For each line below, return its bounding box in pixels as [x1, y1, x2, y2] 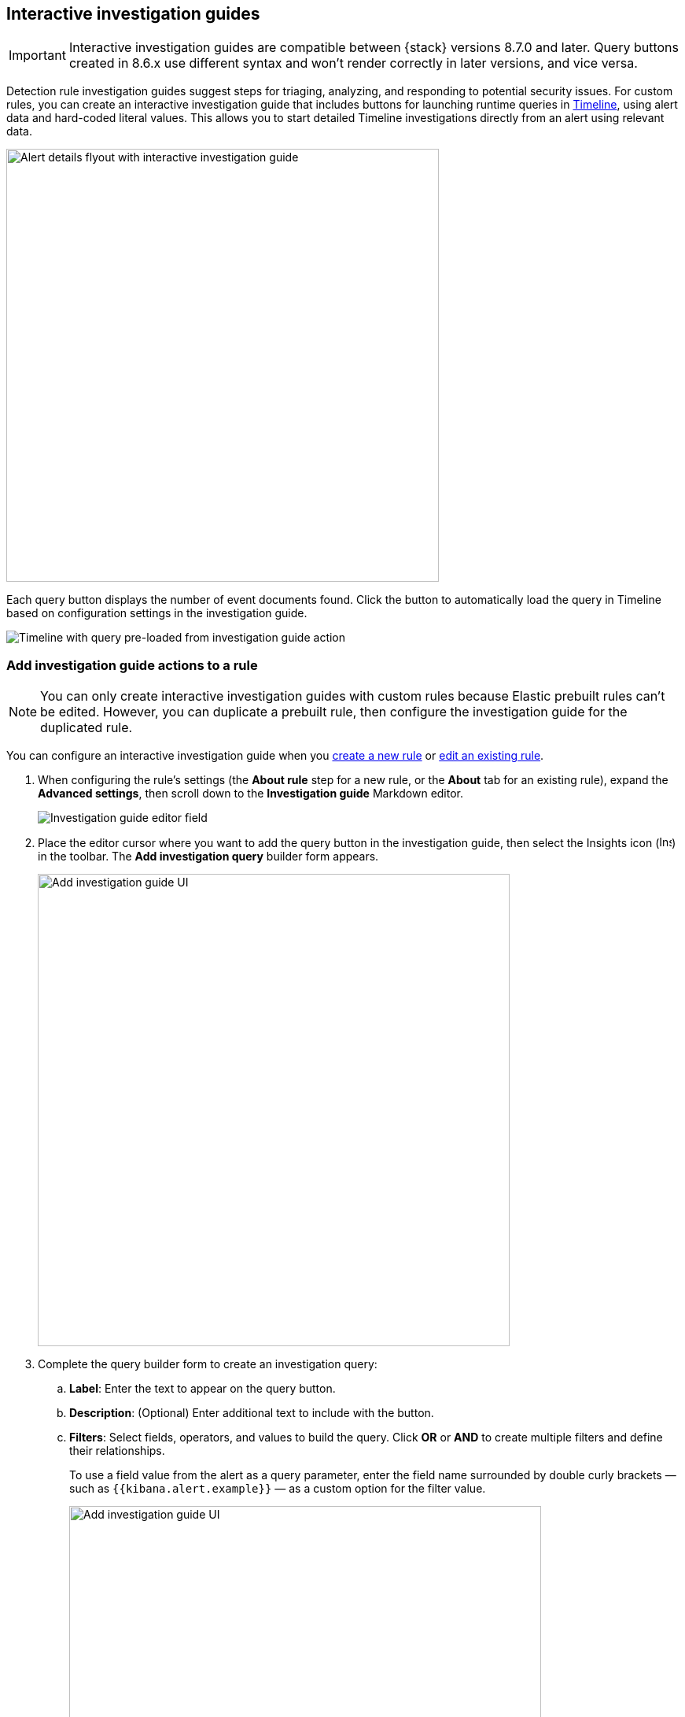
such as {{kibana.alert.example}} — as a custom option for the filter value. [69, 1482, 486, 1496]
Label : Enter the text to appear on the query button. [69, 1382, 336, 1396]
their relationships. [69, 1444, 165, 1458]
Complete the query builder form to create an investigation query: [38, 1357, 377, 1371]
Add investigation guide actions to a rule [6, 657, 258, 673]
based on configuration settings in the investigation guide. [6, 606, 308, 620]
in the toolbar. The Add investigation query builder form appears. [38, 849, 379, 864]
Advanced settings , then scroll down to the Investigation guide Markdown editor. [38, 786, 464, 801]
